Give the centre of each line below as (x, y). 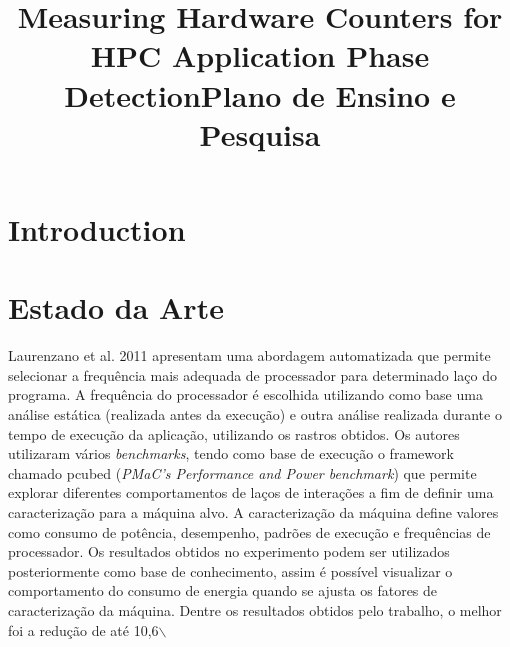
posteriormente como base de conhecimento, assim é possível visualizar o (230, 570)
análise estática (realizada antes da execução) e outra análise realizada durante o (255, 414)
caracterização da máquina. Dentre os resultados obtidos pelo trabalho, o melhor (255, 609)
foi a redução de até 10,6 (83, 629)
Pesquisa (260, 133)
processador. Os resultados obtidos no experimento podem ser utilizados (229, 551)
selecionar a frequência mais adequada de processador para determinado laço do (252, 374)
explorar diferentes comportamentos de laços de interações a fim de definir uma (251, 492)
